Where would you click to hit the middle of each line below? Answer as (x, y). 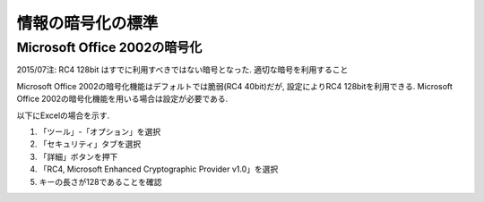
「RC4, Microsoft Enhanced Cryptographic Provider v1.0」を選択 (159, 169)
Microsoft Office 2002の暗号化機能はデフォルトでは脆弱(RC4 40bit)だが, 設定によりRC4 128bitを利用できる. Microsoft (234, 86)
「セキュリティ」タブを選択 (90, 144)
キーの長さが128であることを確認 (100, 181)
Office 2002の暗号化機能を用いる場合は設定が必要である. (122, 99)
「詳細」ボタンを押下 (78, 156)
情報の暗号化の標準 (87, 23)
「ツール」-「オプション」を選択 (100, 131)
